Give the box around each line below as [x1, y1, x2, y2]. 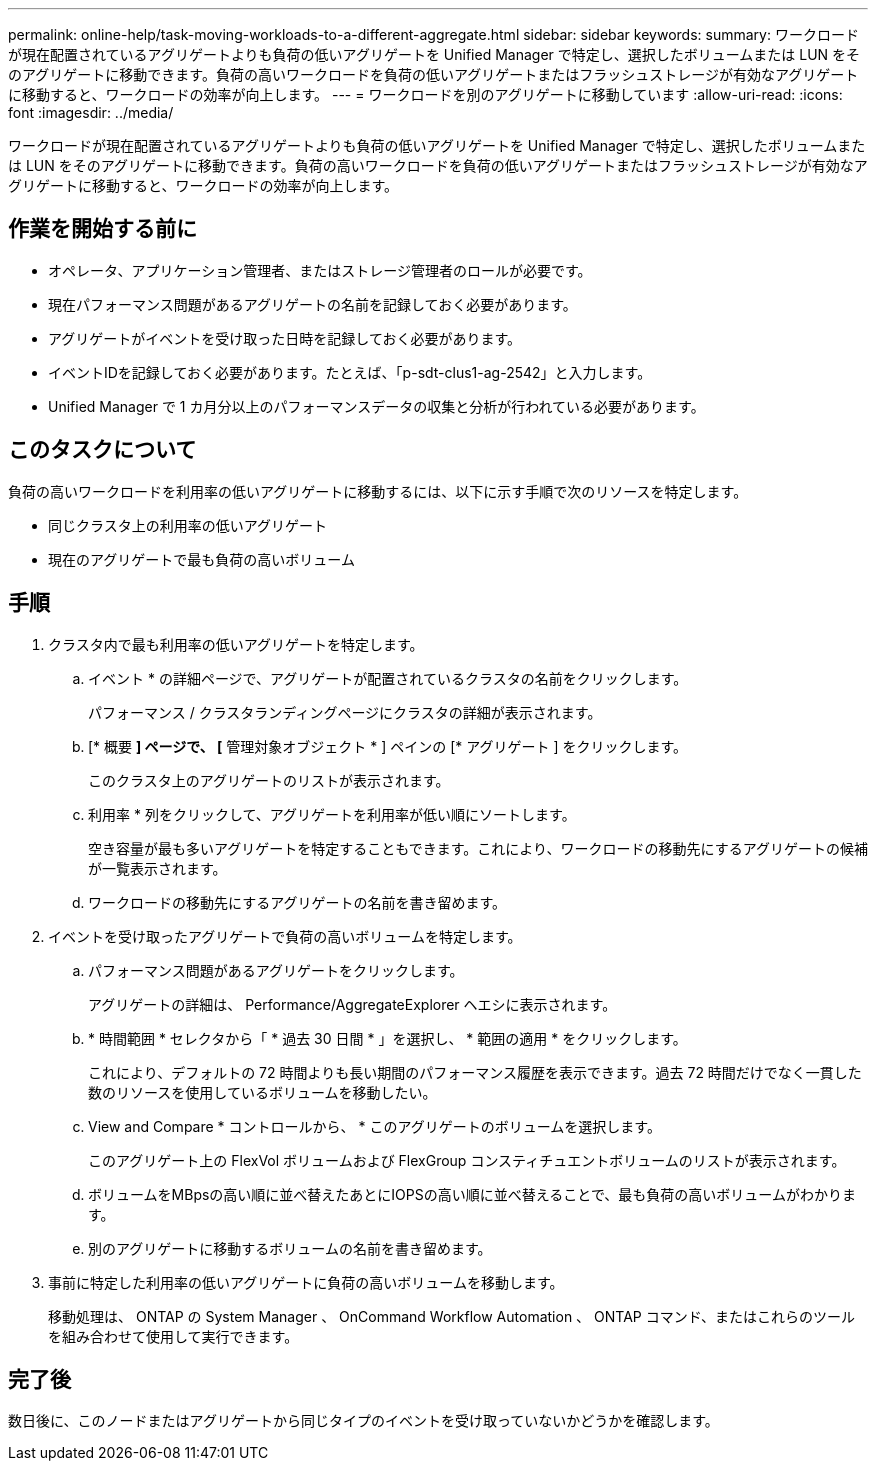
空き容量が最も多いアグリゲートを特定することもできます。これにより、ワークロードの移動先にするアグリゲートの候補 [88, 839, 868, 857]
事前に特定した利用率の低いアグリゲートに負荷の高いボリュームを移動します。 [48, 1273, 564, 1291]
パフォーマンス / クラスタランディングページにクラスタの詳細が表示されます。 [88, 703, 602, 721]
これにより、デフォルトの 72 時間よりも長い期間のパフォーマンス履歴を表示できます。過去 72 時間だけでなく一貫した [88, 1063, 862, 1081]
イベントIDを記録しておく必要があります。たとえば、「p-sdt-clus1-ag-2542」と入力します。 [48, 363, 652, 381]
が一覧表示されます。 [88, 859, 227, 877]
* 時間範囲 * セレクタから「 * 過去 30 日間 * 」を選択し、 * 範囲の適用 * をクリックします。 [88, 1029, 687, 1047]
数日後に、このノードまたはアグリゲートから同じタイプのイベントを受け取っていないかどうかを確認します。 [8, 1412, 719, 1430]
